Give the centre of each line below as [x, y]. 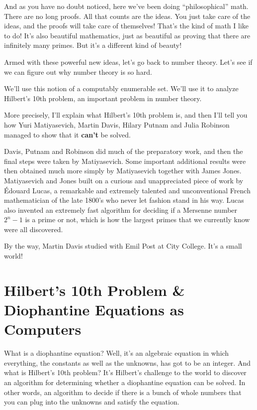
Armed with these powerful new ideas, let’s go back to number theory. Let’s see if [128, 62]
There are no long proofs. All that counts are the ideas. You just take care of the [127, 16]
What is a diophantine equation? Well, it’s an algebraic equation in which [117, 353]
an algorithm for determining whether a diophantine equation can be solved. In [125, 382]
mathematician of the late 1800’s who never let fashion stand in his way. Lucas [124, 200]
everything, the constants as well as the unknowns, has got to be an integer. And [127, 362]
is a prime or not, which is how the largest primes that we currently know [137, 219]
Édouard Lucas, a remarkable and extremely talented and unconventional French [127, 190]
